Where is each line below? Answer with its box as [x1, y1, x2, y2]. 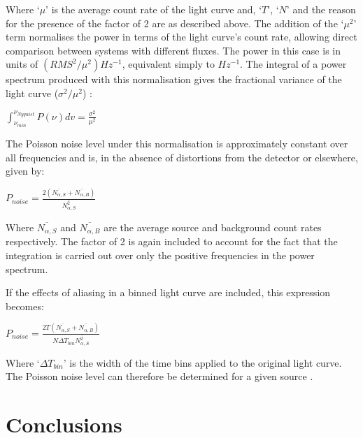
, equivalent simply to [122, 57, 215, 71]
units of [6, 57, 38, 71]
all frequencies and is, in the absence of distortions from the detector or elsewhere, [6, 149, 358, 164]
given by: [6, 163, 45, 178]
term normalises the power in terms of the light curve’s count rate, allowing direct [6, 29, 357, 44]
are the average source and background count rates [104, 220, 322, 234]
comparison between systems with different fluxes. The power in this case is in [6, 43, 341, 57]
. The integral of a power [240, 57, 347, 71]
